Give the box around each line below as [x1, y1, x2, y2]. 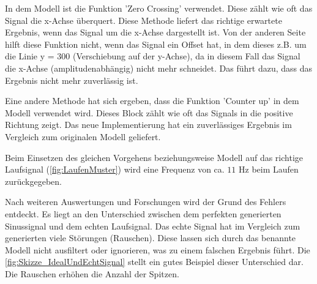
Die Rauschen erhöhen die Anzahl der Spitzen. [5, 267, 179, 280]
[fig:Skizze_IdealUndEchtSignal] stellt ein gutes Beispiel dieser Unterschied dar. [5, 255, 304, 268]
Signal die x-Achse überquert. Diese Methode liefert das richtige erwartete [5, 13, 282, 26]
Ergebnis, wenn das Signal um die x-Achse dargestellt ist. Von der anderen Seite [5, 26, 306, 39]
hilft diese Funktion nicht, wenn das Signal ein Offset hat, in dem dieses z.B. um [5, 37, 307, 50]
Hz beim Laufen [239, 163, 299, 176]
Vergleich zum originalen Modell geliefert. [5, 130, 161, 143]
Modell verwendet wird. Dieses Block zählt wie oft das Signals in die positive [5, 106, 293, 119]
